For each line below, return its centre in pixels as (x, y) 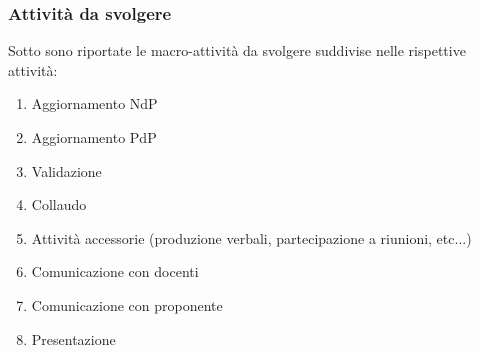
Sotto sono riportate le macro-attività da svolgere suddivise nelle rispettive (237, 50)
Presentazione (73, 338)
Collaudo (59, 204)
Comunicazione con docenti (115, 271)
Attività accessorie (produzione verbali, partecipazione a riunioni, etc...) (251, 237)
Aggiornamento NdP (94, 103)
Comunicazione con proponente (127, 304)
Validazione (66, 170)
